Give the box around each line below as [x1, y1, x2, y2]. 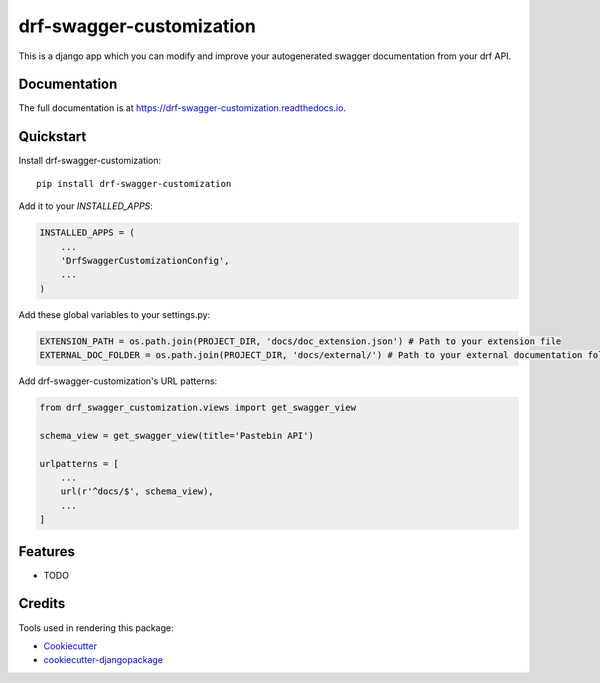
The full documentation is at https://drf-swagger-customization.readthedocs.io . [18, 102, 347, 114]
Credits [18, 595, 66, 612]
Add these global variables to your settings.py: [18, 308, 211, 320]
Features [18, 543, 75, 560]
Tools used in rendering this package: [18, 621, 174, 634]
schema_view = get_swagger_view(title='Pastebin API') [39, 430, 314, 441]
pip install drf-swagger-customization [36, 178, 232, 189]
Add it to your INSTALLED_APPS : [18, 200, 154, 212]
